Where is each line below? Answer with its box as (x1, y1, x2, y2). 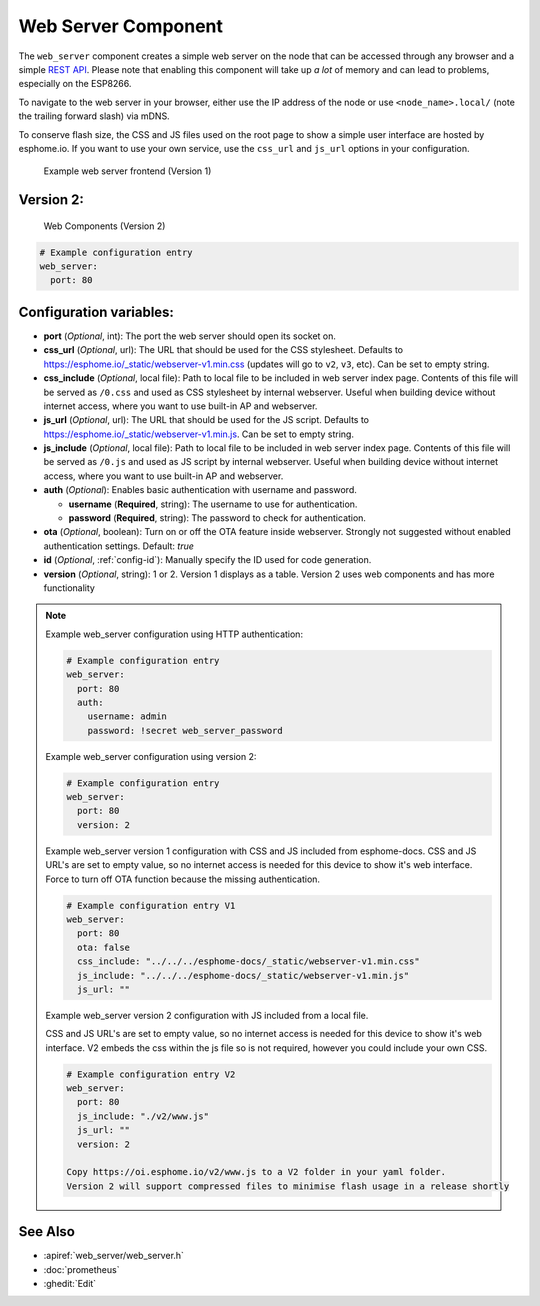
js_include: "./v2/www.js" (76, 1110, 210, 1122)
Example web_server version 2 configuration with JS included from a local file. (45, 1009, 369, 1021)
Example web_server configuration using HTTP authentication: (45, 628, 304, 640)
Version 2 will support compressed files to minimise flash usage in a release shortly (66, 1180, 510, 1192)
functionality (43, 581, 95, 594)
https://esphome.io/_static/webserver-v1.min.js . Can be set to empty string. (43, 428, 355, 440)
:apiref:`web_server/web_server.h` (43, 1250, 185, 1262)
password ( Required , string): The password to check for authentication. (68, 512, 367, 524)
